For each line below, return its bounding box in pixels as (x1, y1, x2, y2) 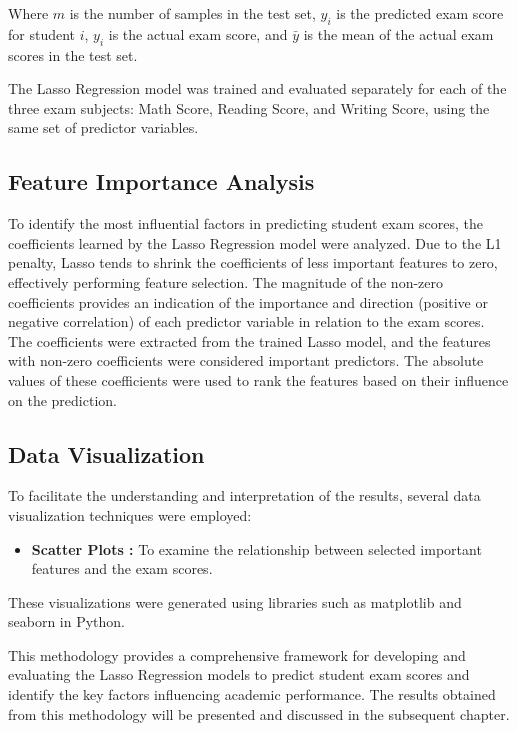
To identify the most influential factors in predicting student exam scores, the (8, 213, 483, 234)
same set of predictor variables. (8, 117, 199, 138)
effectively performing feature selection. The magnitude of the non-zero (8, 271, 443, 292)
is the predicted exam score (336, 3, 504, 23)
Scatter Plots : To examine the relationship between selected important (31, 538, 482, 559)
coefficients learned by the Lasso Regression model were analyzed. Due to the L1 (8, 232, 502, 253)
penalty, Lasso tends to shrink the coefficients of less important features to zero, (8, 252, 498, 273)
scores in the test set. (8, 44, 138, 65)
